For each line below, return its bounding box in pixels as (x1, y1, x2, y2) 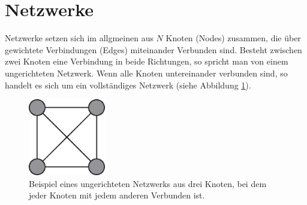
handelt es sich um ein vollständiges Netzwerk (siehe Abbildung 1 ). (5, 78, 251, 91)
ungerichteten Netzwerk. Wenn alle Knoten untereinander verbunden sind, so (5, 66, 288, 79)
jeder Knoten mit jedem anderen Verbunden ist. (29, 189, 205, 201)
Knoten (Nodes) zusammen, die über (165, 32, 301, 44)
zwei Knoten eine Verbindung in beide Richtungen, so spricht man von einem (5, 55, 288, 68)
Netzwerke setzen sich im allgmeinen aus (5, 32, 153, 44)
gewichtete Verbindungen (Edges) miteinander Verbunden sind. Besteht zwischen (5, 43, 302, 56)
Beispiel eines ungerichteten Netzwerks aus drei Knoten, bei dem (29, 177, 267, 189)
